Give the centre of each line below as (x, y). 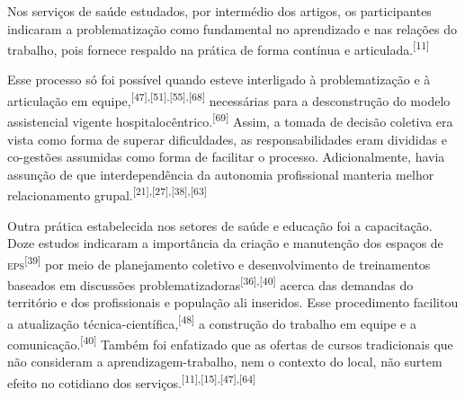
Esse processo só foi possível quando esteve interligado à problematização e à (219, 80)
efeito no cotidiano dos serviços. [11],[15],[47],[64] (132, 381)
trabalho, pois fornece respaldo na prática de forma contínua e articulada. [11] (219, 48)
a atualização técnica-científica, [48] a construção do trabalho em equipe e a (212, 322)
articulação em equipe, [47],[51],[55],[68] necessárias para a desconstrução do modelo (229, 99)
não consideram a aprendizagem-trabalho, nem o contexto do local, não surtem (225, 362)
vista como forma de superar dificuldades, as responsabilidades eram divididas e (227, 139)
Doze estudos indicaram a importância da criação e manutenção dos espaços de (225, 243)
